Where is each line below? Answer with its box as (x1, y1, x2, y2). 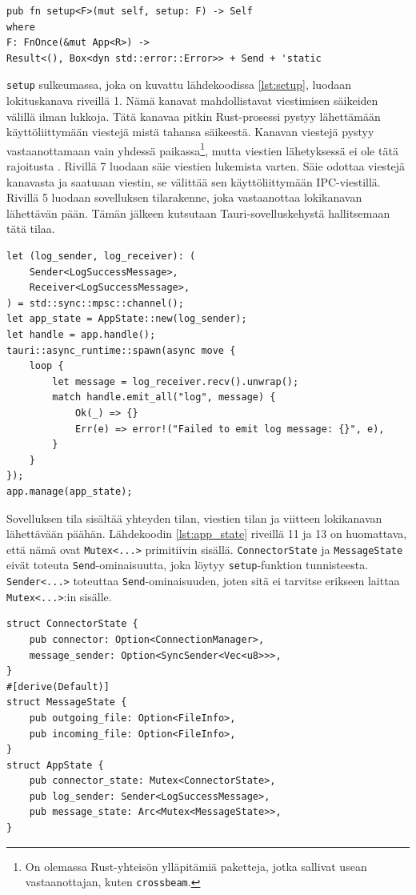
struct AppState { (6, 759, 104, 771)
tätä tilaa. (6, 220, 55, 237)
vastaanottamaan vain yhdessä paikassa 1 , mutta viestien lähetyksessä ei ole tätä (6, 139, 398, 159)
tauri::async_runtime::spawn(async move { (6, 344, 236, 356)
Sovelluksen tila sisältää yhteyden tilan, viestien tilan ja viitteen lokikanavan (6, 509, 382, 526)
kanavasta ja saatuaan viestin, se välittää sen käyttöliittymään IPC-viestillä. (6, 173, 381, 190)
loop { (29, 360, 64, 372)
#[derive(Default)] (6, 680, 110, 692)
